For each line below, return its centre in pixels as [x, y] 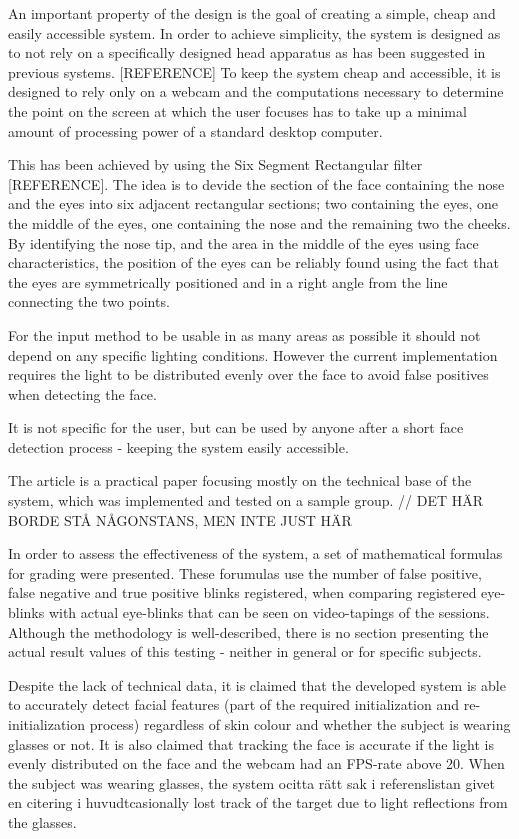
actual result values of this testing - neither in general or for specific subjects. [245, 651]
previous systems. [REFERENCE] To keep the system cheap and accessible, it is [254, 71]
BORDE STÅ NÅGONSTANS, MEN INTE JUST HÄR [180, 519]
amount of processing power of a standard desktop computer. [195, 130]
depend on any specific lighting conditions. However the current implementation [253, 354]
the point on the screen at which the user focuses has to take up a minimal [237, 110]
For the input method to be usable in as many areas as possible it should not [244, 334]
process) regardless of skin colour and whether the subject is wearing [300, 724]
